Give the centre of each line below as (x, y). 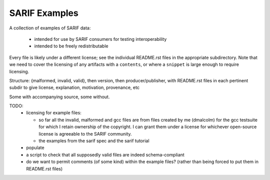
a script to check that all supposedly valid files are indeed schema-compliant (105, 155)
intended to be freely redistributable (71, 46)
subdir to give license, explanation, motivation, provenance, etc (74, 88)
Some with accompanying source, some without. (59, 97)
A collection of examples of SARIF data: (50, 28)
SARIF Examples (44, 13)
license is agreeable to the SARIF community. (85, 134)
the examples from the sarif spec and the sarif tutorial (94, 141)
